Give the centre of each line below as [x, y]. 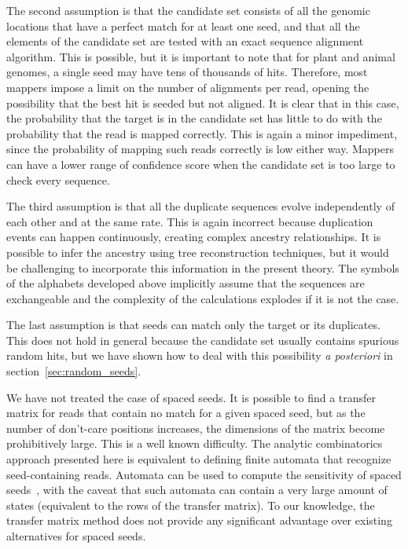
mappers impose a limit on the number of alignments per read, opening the [188, 87]
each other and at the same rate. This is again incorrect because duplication [190, 221]
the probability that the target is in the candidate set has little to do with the [194, 118]
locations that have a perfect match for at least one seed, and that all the [183, 26]
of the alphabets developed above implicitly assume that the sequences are [186, 283]
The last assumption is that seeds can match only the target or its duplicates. [193, 325]
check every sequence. [58, 179]
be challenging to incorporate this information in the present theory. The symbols [203, 267]
